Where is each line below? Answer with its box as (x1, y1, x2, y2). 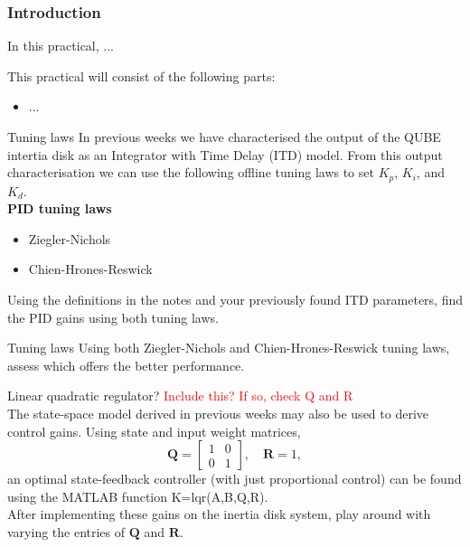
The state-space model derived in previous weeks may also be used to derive (7, 403, 429, 422)
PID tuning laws (7, 199, 112, 218)
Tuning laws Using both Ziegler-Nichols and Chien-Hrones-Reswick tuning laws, (7, 338, 450, 357)
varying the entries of (7, 522, 126, 541)
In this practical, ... (7, 36, 114, 55)
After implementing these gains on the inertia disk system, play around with (7, 505, 431, 523)
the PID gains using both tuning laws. (7, 307, 219, 326)
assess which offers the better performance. (7, 355, 245, 374)
